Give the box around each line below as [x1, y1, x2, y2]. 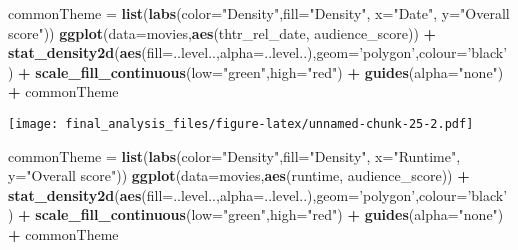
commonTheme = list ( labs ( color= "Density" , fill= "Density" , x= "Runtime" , [8, 145, 461, 166]
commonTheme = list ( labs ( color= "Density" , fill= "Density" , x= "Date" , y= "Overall [8, 3, 510, 23]
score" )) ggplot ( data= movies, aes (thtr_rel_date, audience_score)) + [8, 22, 437, 43]
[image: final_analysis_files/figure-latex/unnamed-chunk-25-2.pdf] [8, 116, 474, 131]
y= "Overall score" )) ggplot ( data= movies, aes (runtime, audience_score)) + [8, 165, 470, 186]
